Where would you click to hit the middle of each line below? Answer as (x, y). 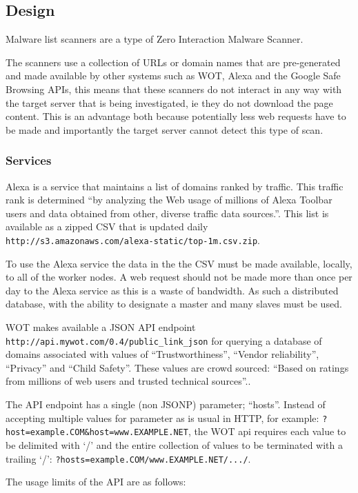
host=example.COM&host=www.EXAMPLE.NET (97, 433)
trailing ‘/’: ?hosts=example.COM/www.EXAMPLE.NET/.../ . (128, 458)
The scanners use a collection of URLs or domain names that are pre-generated (173, 62)
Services (29, 160)
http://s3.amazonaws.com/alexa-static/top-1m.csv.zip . (133, 240)
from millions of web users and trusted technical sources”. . (128, 381)
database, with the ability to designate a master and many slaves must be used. (174, 304)
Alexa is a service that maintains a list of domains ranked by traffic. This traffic (175, 186)
